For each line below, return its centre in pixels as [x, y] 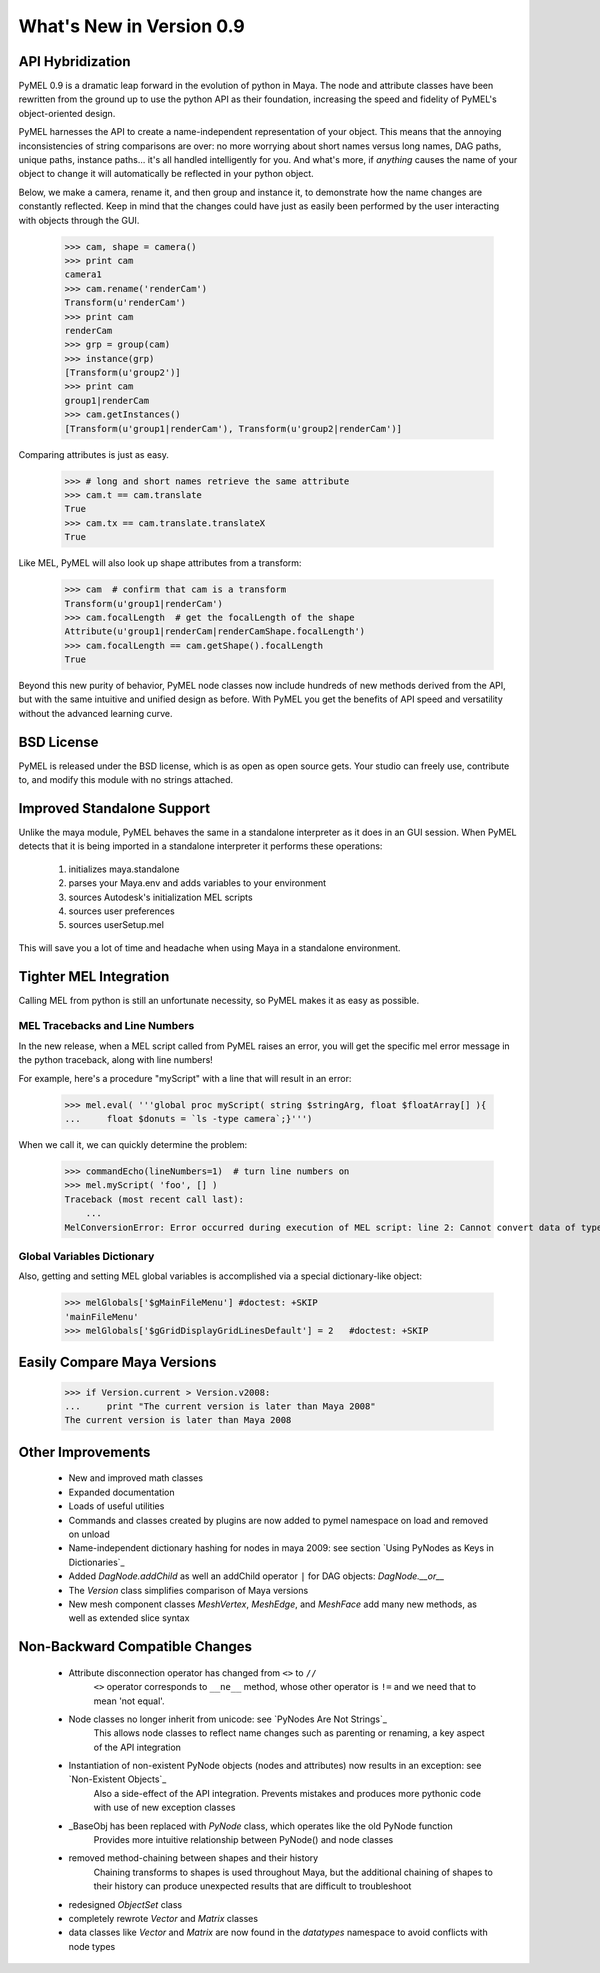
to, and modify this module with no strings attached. [126, 780]
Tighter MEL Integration [94, 976]
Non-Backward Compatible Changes [135, 1646]
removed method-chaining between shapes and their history [193, 1858]
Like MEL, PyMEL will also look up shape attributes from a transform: [160, 563]
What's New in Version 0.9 [131, 26]
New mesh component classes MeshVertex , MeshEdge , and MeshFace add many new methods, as [272, 1604]
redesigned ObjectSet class [125, 1904]
